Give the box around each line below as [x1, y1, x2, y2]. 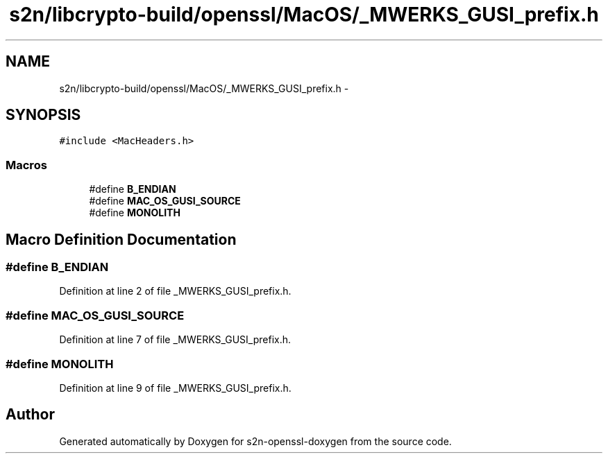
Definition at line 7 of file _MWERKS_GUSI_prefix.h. [59, 334, 292, 346]
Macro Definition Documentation [6, 230, 237, 248]
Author [6, 406, 55, 424]
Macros [6, 157, 47, 172]
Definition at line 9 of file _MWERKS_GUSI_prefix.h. [59, 381, 292, 394]
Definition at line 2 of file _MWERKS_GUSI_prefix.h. [59, 285, 292, 297]
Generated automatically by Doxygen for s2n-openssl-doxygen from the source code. [59, 435, 452, 447]
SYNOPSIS [6, 106, 81, 124]
